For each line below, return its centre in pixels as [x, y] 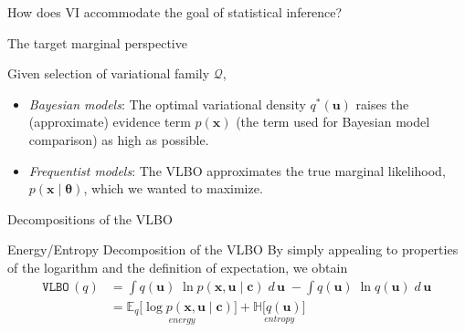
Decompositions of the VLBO [90, 218]
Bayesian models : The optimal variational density [167, 104]
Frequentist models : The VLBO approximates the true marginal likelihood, [237, 170]
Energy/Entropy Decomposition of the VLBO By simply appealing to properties [233, 249]
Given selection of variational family [109, 73]
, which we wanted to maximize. [173, 188]
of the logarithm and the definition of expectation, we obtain [178, 267]
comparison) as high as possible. [119, 139]
